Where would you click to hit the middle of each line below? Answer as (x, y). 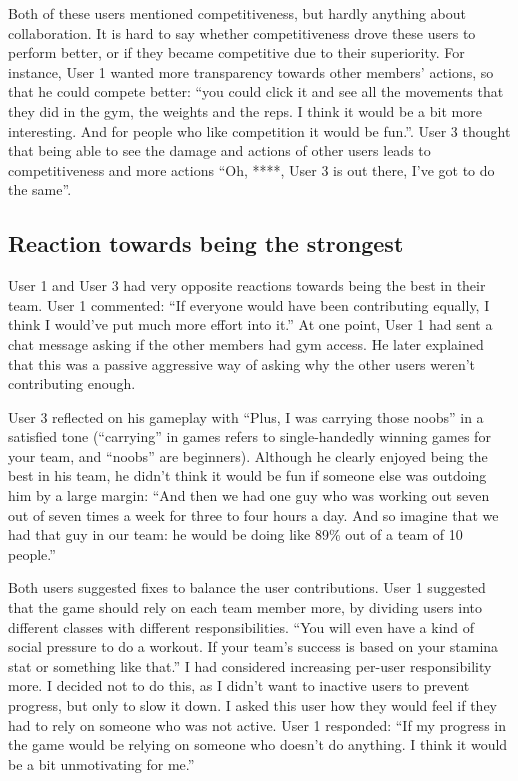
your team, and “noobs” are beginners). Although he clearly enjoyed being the (248, 455)
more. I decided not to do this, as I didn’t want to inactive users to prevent (239, 685)
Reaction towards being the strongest (206, 243)
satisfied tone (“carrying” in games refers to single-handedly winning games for (249, 436)
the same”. (40, 189)
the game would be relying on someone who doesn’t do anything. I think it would (258, 744)
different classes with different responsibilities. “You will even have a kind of (241, 626)
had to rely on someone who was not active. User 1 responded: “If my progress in (257, 724)
